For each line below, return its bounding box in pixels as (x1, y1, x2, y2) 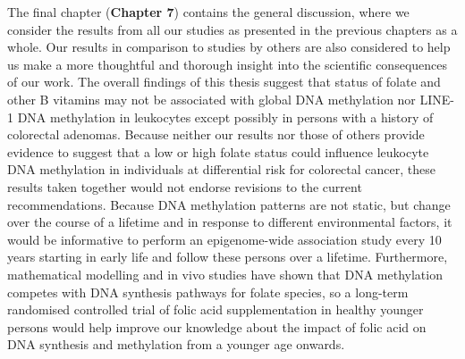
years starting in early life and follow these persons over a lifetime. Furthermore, (7, 247, 448, 266)
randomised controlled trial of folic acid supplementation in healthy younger (7, 300, 424, 319)
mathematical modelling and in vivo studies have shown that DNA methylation (7, 264, 443, 283)
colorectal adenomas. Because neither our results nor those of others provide (7, 125, 425, 144)
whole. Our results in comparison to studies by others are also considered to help (7, 38, 451, 56)
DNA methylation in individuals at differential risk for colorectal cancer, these (7, 160, 435, 179)
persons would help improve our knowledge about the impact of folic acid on (7, 317, 427, 336)
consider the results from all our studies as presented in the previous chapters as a (7, 20, 458, 38)
